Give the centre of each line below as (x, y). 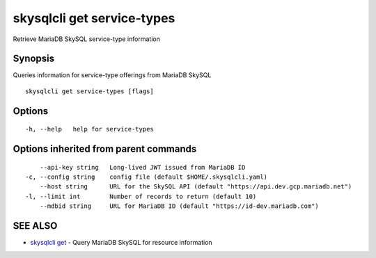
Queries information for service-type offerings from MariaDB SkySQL (112, 75)
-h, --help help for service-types (90, 129)
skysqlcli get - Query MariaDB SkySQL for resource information (121, 243)
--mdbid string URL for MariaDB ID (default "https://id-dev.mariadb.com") (179, 206)
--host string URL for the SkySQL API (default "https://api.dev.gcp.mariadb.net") (196, 187)
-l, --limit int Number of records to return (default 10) (141, 196)
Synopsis (34, 59)
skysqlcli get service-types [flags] (90, 91)
